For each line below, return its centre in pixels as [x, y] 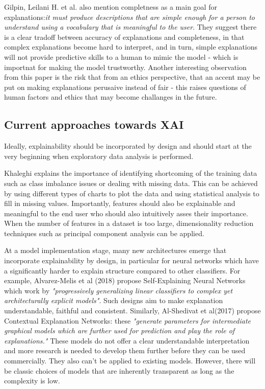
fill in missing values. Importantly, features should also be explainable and [120, 203]
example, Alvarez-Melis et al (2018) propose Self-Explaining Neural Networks [125, 280]
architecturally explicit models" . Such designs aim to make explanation [114, 300]
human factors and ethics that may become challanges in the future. [111, 97]
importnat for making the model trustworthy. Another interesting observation [125, 67]
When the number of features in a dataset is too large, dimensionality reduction [129, 223]
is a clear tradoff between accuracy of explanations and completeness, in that [124, 37]
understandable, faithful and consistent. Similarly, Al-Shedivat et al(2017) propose [132, 311]
